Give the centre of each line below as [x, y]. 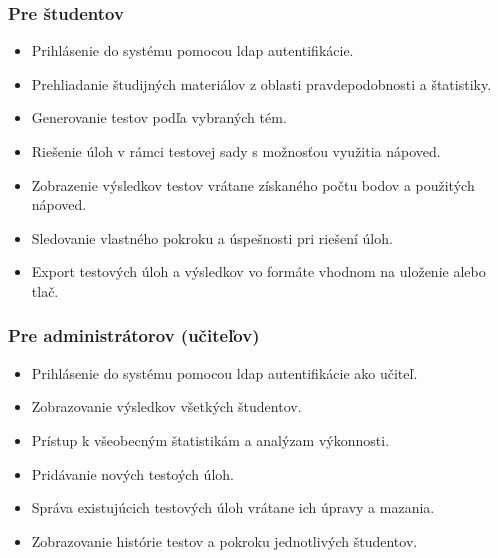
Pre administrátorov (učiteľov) [134, 335]
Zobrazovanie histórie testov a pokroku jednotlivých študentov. [224, 540]
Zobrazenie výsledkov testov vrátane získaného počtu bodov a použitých [253, 184]
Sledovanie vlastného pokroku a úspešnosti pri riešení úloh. [212, 237]
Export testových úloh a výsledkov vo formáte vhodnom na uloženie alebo [258, 271]
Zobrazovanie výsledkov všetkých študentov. [166, 406]
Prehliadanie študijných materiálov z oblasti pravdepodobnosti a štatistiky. [261, 83]
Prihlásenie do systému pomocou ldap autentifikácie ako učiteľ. [224, 372]
